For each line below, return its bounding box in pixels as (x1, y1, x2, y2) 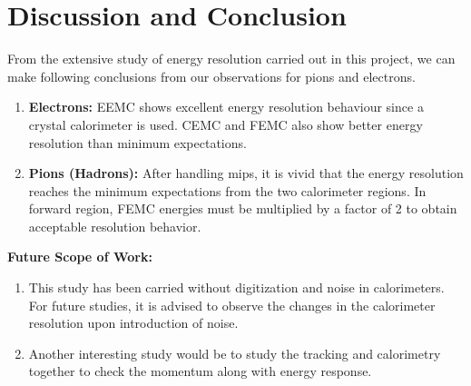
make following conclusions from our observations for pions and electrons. (7, 66, 416, 85)
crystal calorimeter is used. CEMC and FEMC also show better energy (28, 114, 423, 134)
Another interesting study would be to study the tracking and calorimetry (28, 343, 441, 362)
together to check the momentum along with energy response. (28, 361, 372, 381)
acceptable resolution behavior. (28, 216, 201, 235)
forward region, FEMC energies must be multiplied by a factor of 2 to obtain (28, 199, 457, 218)
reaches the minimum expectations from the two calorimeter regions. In (28, 181, 427, 200)
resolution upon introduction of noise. (28, 313, 239, 332)
